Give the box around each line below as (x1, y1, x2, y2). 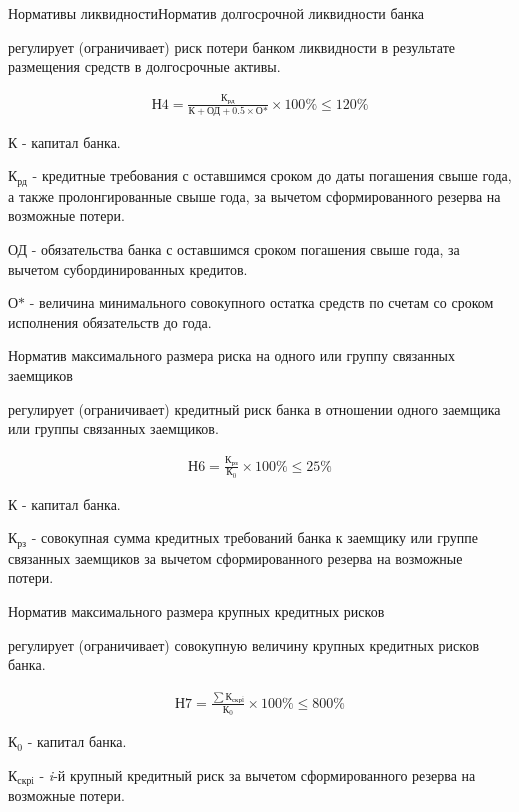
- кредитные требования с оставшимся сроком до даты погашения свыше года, (32, 165, 512, 186)
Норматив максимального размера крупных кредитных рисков (8, 601, 385, 622)
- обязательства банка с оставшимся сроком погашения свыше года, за (31, 239, 460, 260)
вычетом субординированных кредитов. (8, 258, 248, 279)
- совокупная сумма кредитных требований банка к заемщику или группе (31, 527, 479, 548)
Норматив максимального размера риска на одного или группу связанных (8, 345, 455, 366)
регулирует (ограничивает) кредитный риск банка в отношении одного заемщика (8, 398, 501, 419)
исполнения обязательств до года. (8, 311, 212, 332)
